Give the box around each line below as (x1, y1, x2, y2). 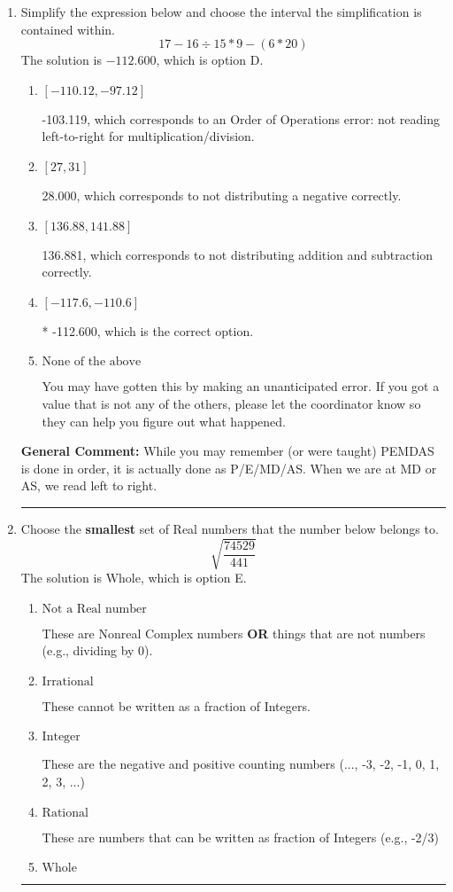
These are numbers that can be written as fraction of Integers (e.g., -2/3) (42, 827, 440, 846)
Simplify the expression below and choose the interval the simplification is (20, 3, 422, 20)
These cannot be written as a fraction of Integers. (42, 696, 311, 715)
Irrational (42, 675, 94, 688)
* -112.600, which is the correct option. (42, 321, 254, 340)
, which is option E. (140, 568, 247, 587)
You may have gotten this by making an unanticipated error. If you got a (42, 377, 440, 395)
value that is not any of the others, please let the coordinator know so (42, 394, 421, 412)
